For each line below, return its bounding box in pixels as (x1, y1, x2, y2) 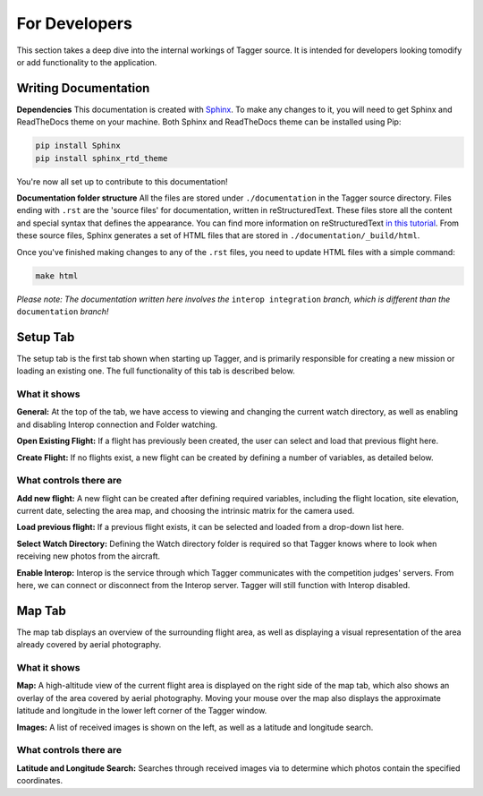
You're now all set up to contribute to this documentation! (16, 175, 228, 187)
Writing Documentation (16, 81, 150, 96)
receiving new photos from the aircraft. (16, 551, 161, 561)
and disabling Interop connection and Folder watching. (16, 419, 218, 430)
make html (35, 270, 79, 281)
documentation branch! (16, 305, 109, 317)
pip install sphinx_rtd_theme (35, 153, 168, 163)
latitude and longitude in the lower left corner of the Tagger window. (16, 706, 267, 716)
